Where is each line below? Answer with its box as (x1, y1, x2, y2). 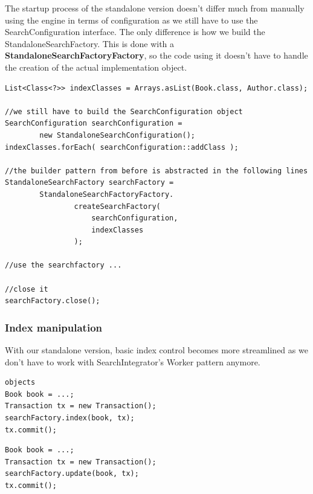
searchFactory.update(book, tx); (5, 469, 139, 478)
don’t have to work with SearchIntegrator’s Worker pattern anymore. (5, 355, 260, 368)
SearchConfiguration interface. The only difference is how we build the (5, 25, 265, 38)
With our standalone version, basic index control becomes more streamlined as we (5, 344, 308, 356)
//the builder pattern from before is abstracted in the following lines (5, 166, 308, 175)
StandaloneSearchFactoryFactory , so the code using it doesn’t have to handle (5, 49, 308, 62)
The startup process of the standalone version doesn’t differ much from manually (5, 2, 305, 14)
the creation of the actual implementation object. (5, 60, 187, 73)
